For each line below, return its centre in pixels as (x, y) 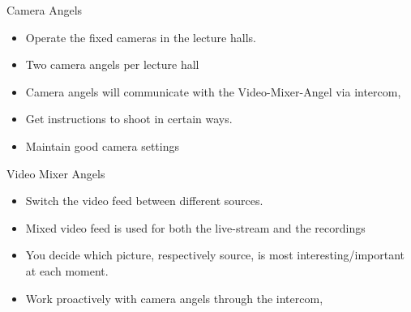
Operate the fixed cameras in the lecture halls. (141, 37)
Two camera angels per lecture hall (112, 64)
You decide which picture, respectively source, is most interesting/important (215, 255)
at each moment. (67, 270)
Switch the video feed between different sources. (144, 201)
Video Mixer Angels (56, 173)
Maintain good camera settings (102, 145)
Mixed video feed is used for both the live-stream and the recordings (195, 227)
